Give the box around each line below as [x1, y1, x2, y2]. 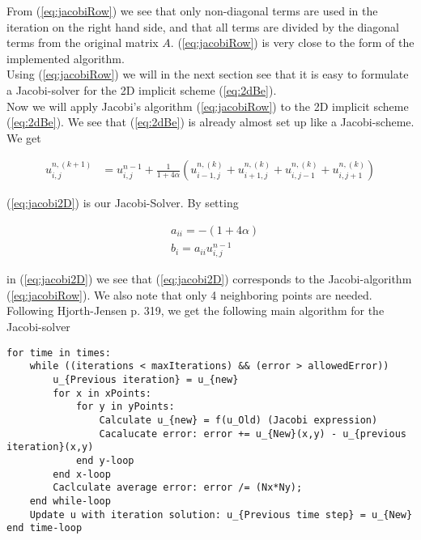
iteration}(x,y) [6, 441, 94, 453]
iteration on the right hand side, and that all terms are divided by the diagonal [6, 18, 399, 35]
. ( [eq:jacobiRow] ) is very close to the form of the [170, 34, 415, 51]
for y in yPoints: [75, 401, 175, 413]
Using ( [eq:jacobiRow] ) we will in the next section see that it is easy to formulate [6, 66, 409, 83]
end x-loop [53, 468, 111, 480]
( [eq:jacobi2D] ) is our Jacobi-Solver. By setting [6, 194, 239, 211]
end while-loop [29, 495, 111, 507]
